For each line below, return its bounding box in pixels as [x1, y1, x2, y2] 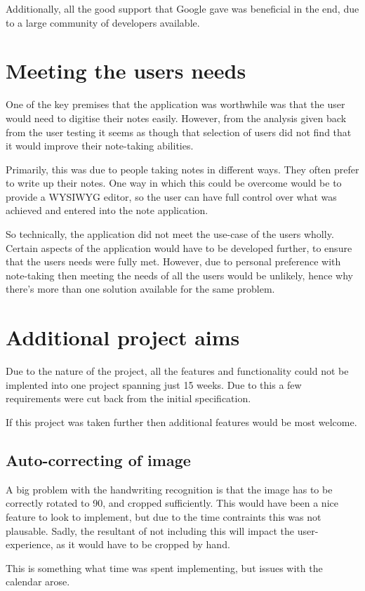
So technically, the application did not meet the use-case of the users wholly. [6, 227, 334, 241]
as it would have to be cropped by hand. [56, 537, 230, 552]
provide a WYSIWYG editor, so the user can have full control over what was [6, 189, 337, 204]
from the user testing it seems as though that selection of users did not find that [6, 124, 352, 139]
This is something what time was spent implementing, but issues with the [6, 560, 323, 575]
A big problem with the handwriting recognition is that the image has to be [6, 482, 333, 496]
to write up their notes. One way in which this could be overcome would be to [6, 175, 342, 190]
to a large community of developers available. [6, 15, 200, 29]
